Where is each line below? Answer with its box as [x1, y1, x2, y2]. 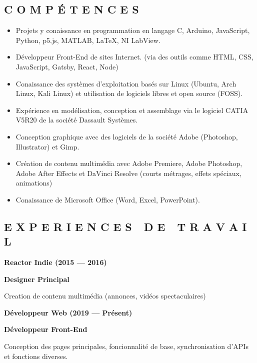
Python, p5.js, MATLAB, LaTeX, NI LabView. [15, 34, 160, 45]
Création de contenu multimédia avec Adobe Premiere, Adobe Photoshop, [15, 158, 242, 168]
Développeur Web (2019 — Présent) [4, 307, 132, 317]
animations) [15, 177, 52, 188]
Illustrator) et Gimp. [15, 141, 79, 151]
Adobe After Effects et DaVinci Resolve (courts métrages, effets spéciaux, [15, 167, 241, 178]
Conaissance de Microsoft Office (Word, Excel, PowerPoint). [15, 194, 200, 204]
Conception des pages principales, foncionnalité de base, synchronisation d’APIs [4, 341, 248, 351]
